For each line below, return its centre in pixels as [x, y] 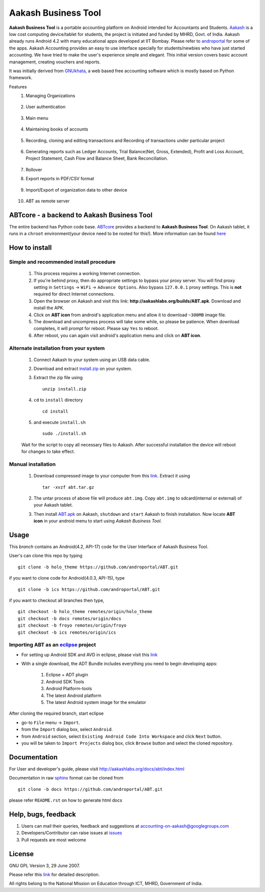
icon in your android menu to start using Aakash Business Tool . [98, 521]
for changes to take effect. [48, 451]
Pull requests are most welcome [54, 839]
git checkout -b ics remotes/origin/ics [67, 632]
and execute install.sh [60, 422]
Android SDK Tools [65, 682]
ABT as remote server [48, 201]
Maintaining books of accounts [57, 129]
